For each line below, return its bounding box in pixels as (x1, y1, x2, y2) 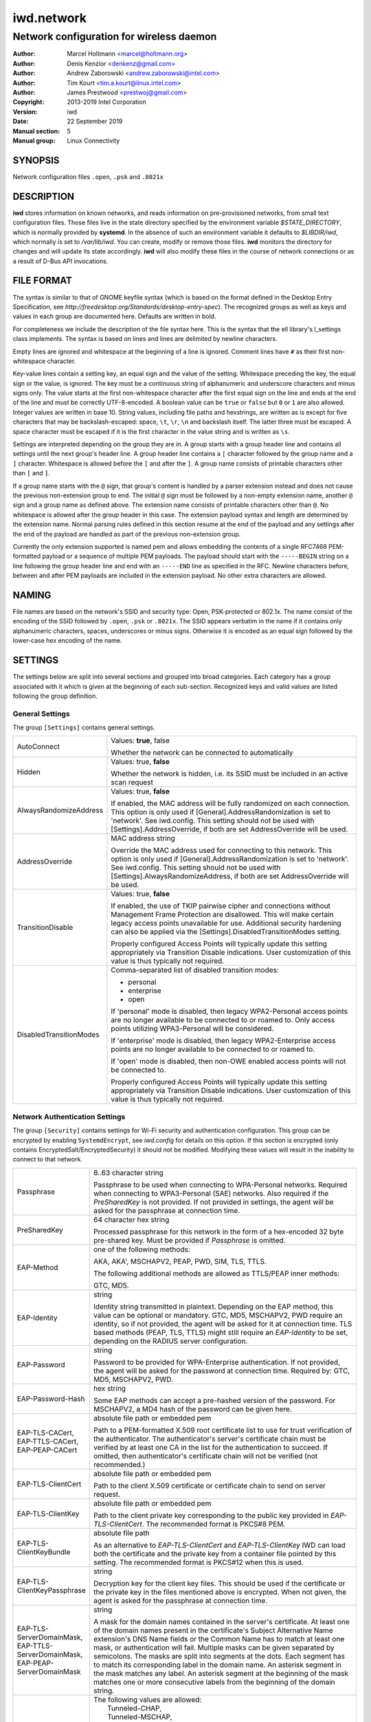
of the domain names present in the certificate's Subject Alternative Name (93, 1626, 333, 1635)
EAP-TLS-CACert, (16, 1428, 75, 1438)
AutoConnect (16, 742, 60, 751)
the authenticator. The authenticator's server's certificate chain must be (93, 1433, 326, 1443)
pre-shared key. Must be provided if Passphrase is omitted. (93, 1235, 286, 1245)
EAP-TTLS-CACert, (16, 1436, 79, 1446)
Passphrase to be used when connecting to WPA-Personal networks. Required (93, 1180, 348, 1190)
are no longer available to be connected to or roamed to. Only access (111, 1015, 335, 1025)
